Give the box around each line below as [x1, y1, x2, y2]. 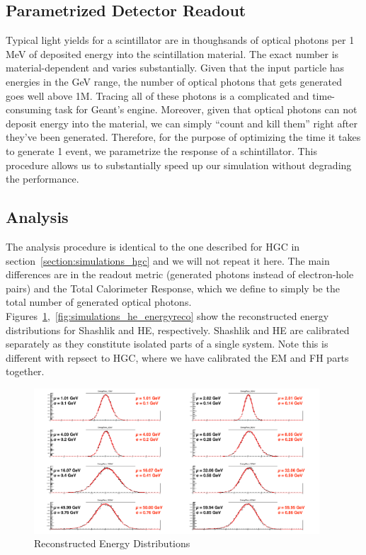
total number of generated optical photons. [6, 294, 192, 309]
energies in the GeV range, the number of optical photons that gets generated [6, 74, 342, 88]
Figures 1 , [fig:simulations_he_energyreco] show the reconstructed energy [6, 308, 329, 323]
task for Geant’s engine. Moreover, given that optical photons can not [55, 102, 358, 117]
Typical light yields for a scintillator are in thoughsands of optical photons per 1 [6, 33, 355, 47]
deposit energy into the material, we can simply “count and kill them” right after [6, 115, 358, 130]
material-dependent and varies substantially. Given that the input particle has [6, 60, 345, 75]
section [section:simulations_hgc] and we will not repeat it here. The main [6, 253, 330, 268]
